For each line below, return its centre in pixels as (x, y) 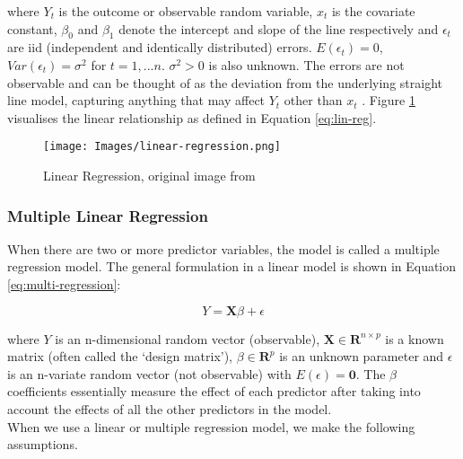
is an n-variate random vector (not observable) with (149, 373)
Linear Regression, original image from (149, 176)
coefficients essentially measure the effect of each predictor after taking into (214, 391)
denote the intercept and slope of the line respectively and (279, 28)
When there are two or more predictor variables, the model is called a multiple (223, 248)
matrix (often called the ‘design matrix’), (120, 356)
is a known (415, 338)
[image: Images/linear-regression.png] (162, 147)
